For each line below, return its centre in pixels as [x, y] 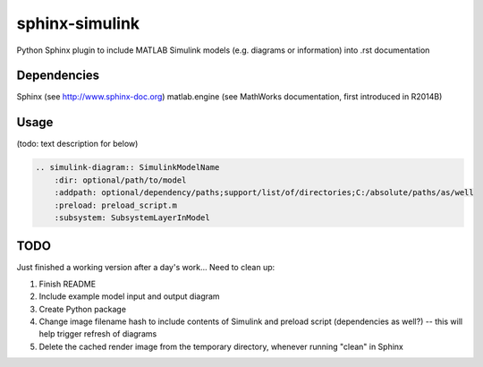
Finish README [68, 284]
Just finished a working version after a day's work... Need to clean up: [146, 268]
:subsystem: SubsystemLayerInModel [132, 218]
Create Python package [83, 309]
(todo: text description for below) [77, 144]
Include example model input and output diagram [129, 296]
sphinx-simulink [78, 23]
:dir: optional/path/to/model [120, 180]
